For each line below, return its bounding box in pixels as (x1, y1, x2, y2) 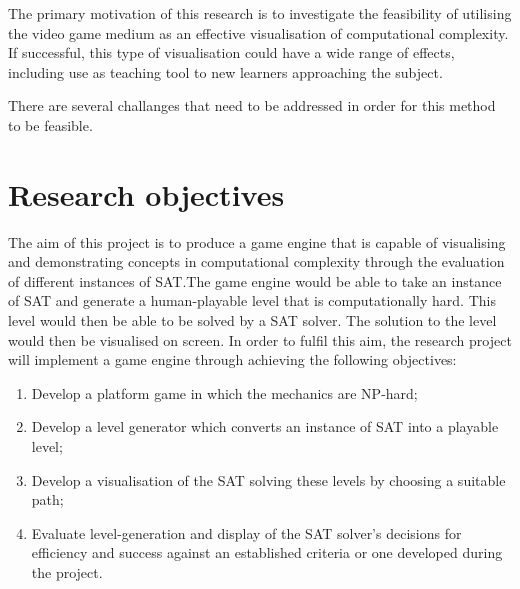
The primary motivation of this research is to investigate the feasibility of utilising (8, 3, 512, 23)
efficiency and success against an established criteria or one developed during (31, 542, 503, 563)
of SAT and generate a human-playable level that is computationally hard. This (8, 290, 496, 311)
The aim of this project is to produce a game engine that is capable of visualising (8, 231, 506, 252)
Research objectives (8, 173, 285, 214)
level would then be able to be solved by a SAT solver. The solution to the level (8, 310, 497, 331)
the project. (31, 562, 103, 582)
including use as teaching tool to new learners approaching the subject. (8, 61, 443, 82)
